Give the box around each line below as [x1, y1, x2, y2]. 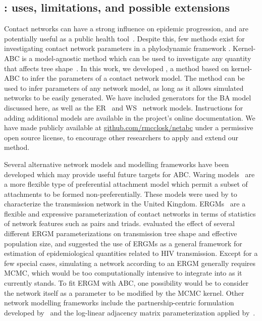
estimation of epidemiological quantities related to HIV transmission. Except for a [4, 248, 258, 258]
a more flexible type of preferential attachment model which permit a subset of [4, 179, 248, 189]
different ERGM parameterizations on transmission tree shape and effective [4, 228, 237, 239]
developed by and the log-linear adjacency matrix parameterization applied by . [4, 307, 255, 317]
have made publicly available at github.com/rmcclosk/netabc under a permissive [4, 122, 253, 133]
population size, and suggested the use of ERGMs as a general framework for [4, 238, 242, 248]
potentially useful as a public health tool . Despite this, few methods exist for [4, 33, 245, 43]
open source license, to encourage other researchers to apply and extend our [4, 132, 239, 142]
